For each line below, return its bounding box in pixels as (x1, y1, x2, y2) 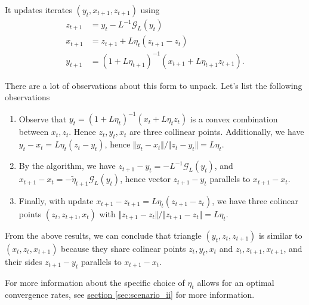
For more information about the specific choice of (5, 276, 185, 288)
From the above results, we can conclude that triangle (5, 229, 202, 241)
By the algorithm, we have (18, 159, 116, 172)
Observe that (18, 112, 67, 125)
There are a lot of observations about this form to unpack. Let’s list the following (5, 79, 302, 91)
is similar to (258, 229, 302, 241)
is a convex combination (190, 112, 278, 125)
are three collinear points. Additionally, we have (129, 125, 304, 138)
